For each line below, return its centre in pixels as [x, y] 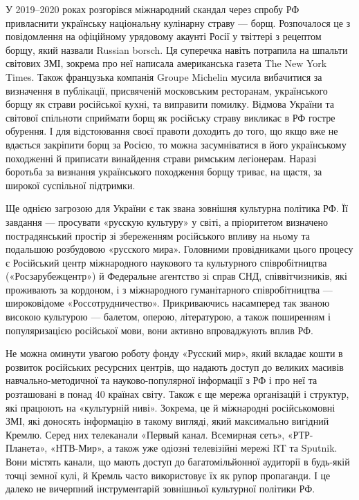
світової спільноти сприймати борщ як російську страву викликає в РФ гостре [171, 117]
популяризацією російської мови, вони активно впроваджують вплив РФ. [159, 330]
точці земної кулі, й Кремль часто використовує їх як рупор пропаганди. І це [168, 475]
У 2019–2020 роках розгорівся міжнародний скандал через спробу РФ [153, 9]
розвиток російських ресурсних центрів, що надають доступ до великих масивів [175, 366]
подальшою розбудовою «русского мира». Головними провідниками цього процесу [179, 249]
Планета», [27, 448]
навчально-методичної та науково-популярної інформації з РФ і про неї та [162, 380]
